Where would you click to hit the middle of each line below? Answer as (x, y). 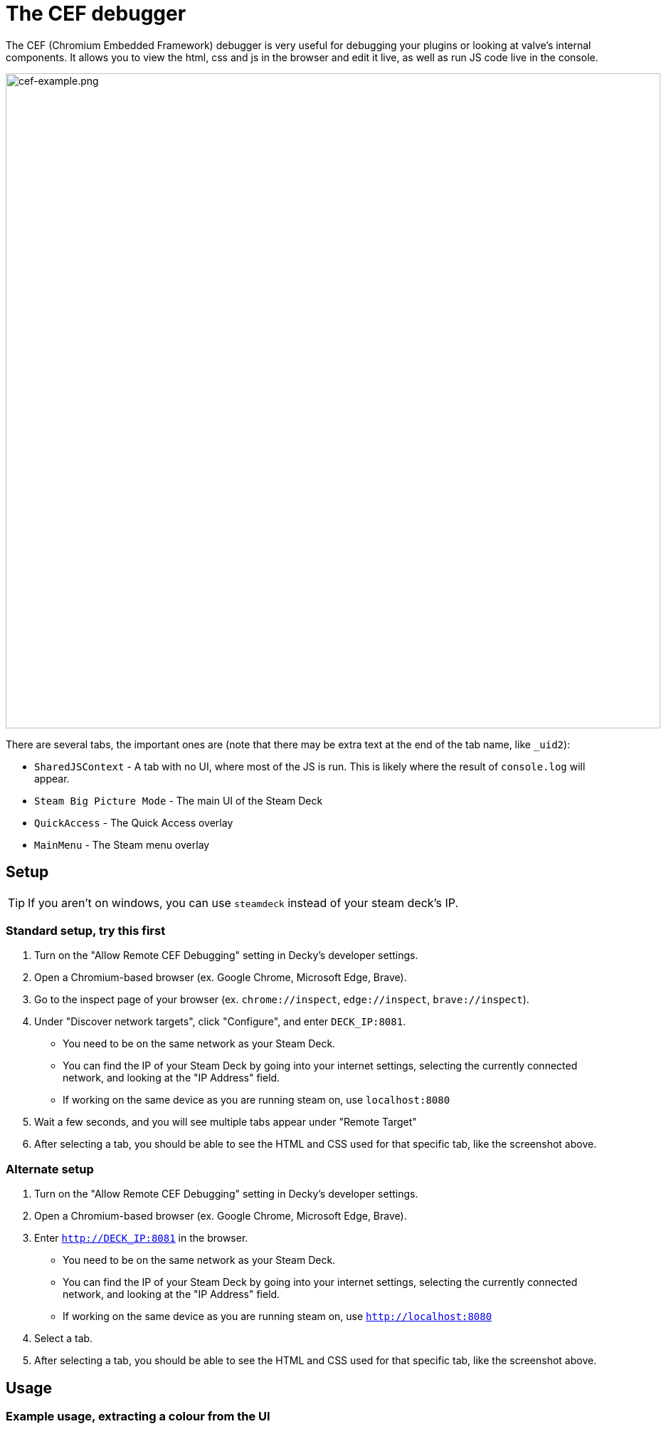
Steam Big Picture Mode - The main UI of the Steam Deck (179, 800)
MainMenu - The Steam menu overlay (122, 844)
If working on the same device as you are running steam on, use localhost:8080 (257, 1100)
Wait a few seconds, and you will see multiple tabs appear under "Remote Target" (226, 1122)
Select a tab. (64, 1339)
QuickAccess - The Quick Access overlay (134, 822)
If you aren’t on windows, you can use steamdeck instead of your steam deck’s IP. (243, 902)
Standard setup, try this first (86, 930)
